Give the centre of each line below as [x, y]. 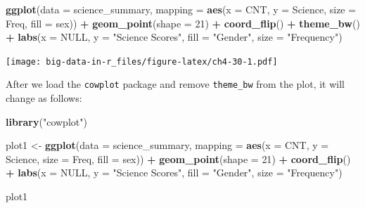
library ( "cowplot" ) [46, 121]
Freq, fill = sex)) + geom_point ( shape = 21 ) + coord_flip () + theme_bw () [183, 23]
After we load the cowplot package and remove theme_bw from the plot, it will [175, 84]
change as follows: [44, 98]
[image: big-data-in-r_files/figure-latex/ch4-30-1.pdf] [142, 61]
